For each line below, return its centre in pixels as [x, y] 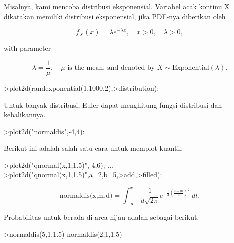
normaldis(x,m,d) [86, 196]
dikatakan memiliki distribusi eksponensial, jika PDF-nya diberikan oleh [115, 16]
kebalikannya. [25, 114]
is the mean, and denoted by [111, 68]
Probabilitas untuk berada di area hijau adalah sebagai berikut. [102, 217]
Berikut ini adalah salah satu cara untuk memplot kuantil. [94, 148]
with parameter [28, 48]
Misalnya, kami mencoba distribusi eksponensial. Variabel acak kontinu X [117, 6]
